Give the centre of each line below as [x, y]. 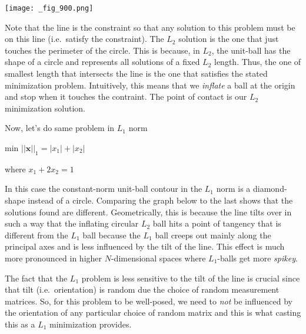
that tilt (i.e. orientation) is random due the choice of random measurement [142, 289]
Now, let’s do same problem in [60, 128]
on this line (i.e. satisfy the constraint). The [84, 39]
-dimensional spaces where [158, 258]
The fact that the [36, 278]
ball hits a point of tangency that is [217, 223]
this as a [20, 324]
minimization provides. [91, 324]
